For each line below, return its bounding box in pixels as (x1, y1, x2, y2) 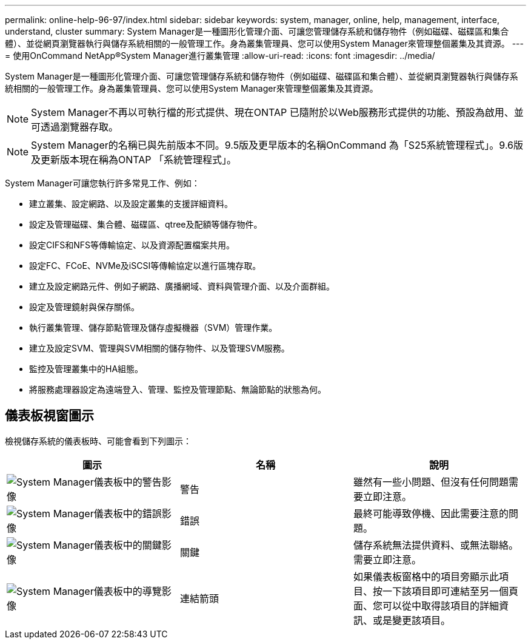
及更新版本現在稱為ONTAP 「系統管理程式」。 (31, 154, 237, 166)
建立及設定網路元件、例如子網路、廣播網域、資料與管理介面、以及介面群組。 (29, 281, 335, 291)
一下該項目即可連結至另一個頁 (382, 585, 518, 597)
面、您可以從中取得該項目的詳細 (353, 599, 499, 612)
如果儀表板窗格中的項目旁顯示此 (353, 570, 499, 583)
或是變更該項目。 (372, 614, 450, 626)
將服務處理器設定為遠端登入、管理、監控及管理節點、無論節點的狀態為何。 (29, 384, 326, 395)
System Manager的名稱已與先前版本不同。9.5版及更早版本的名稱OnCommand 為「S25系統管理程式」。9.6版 (31, 139, 524, 151)
